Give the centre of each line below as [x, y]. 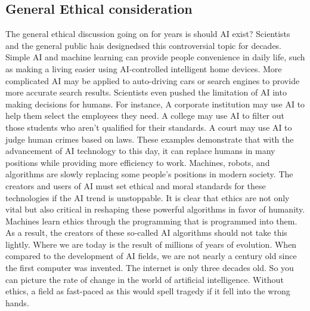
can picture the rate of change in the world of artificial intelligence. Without [145, 279]
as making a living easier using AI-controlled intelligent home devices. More [144, 68]
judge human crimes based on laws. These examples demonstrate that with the [150, 139]
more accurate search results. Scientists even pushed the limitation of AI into [146, 92]
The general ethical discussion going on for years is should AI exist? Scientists [148, 34]
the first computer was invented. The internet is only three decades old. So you [150, 268]
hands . [17, 302]
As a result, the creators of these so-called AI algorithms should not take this [146, 233]
